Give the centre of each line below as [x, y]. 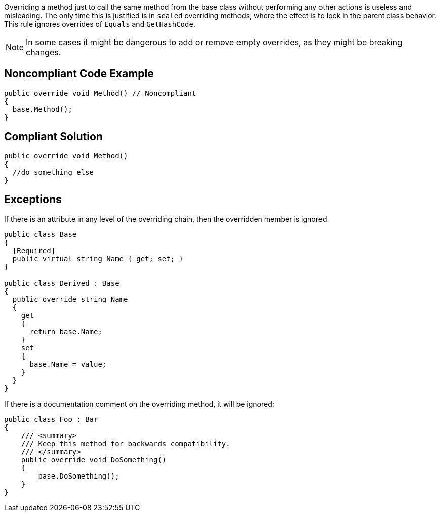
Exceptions [33, 200]
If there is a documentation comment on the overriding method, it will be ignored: [139, 404]
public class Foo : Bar [51, 419]
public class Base [41, 234]
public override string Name [70, 299]
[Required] [34, 250]
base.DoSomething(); [79, 476]
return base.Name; [66, 331]
